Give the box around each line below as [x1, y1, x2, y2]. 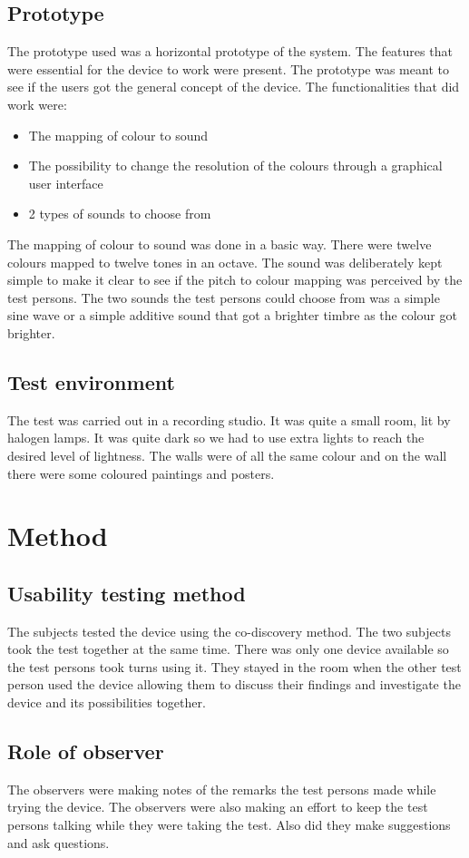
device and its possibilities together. [7, 693, 206, 712]
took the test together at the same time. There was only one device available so [7, 639, 449, 658]
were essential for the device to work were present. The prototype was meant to [7, 59, 449, 78]
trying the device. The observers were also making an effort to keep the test [7, 797, 428, 816]
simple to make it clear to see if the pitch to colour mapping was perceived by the [7, 270, 463, 289]
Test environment [7, 367, 175, 395]
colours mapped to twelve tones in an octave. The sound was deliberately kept [7, 252, 443, 271]
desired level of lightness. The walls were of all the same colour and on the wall [7, 445, 447, 464]
